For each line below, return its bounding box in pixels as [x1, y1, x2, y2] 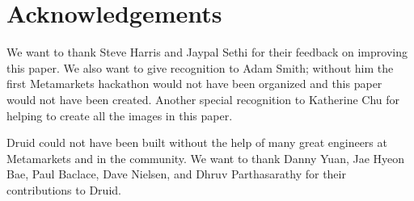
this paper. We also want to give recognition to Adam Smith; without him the [6, 59, 394, 76]
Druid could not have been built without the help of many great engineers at [6, 134, 387, 151]
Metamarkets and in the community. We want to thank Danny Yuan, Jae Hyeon [6, 149, 405, 166]
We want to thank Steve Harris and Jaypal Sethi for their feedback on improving [6, 44, 408, 61]
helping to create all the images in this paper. [6, 107, 233, 124]
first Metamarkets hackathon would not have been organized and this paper [6, 75, 382, 92]
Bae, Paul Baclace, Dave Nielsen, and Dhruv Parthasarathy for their [6, 165, 346, 182]
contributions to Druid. [6, 181, 121, 198]
